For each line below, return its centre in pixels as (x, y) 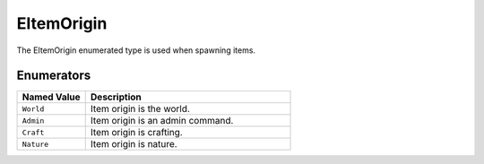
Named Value (51, 97)
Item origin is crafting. (136, 133)
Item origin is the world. (140, 109)
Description (116, 97)
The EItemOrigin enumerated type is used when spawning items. (136, 50)
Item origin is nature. (134, 144)
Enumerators (54, 76)
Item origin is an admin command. (162, 121)
